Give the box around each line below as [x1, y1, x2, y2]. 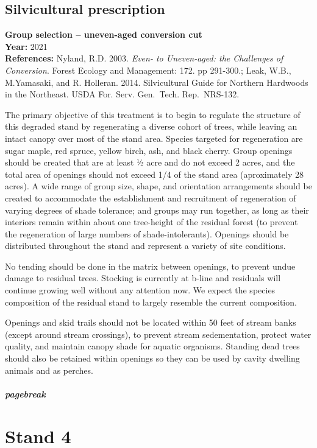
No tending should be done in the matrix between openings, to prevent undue [5, 259, 296, 272]
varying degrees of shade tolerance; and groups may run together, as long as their [5, 203, 309, 216]
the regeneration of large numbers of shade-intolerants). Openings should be [5, 227, 289, 240]
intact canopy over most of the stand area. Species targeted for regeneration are [5, 131, 303, 144]
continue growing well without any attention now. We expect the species [5, 284, 276, 296]
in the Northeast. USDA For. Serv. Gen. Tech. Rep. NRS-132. [5, 88, 240, 100]
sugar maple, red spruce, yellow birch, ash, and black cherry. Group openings [5, 144, 293, 156]
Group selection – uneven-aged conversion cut [5, 28, 202, 41]
